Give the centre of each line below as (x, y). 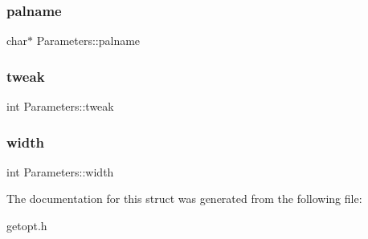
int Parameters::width (60, 171)
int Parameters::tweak (60, 106)
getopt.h (27, 226)
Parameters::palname (88, 41)
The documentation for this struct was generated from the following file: (184, 198)
